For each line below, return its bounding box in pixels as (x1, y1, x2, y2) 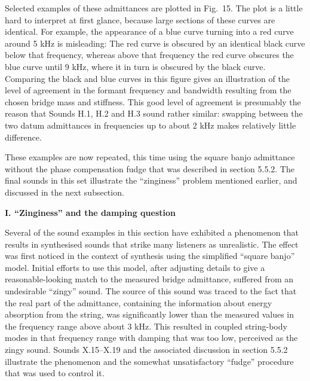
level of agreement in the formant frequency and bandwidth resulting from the (5, 84, 291, 96)
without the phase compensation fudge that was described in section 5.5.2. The (5, 162, 294, 175)
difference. (5, 130, 42, 143)
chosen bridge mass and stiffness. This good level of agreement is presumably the (5, 95, 301, 108)
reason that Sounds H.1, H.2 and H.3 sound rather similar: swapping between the (5, 107, 303, 120)
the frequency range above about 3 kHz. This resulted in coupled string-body (5, 319, 287, 332)
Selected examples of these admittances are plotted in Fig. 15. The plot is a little (5, 2, 303, 14)
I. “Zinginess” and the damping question (5, 206, 176, 218)
